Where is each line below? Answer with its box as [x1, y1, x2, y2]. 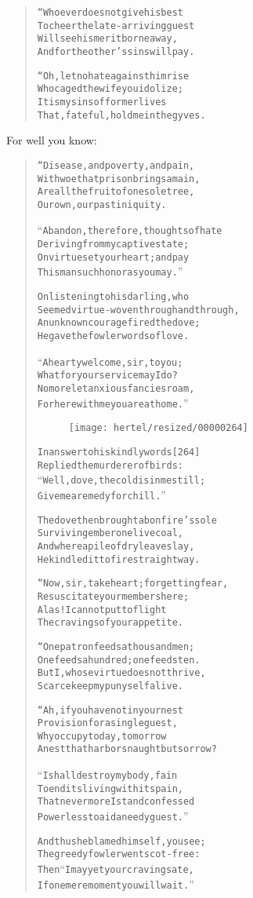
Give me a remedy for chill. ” [37, 486, 166, 502]
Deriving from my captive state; [37, 239, 190, 250]
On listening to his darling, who [37, 291, 190, 303]
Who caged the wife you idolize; [37, 83, 183, 95]
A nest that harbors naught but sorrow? [37, 743, 217, 755]
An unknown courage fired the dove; [37, 317, 201, 329]
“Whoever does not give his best [37, 7, 183, 18]
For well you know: [6, 132, 97, 148]
